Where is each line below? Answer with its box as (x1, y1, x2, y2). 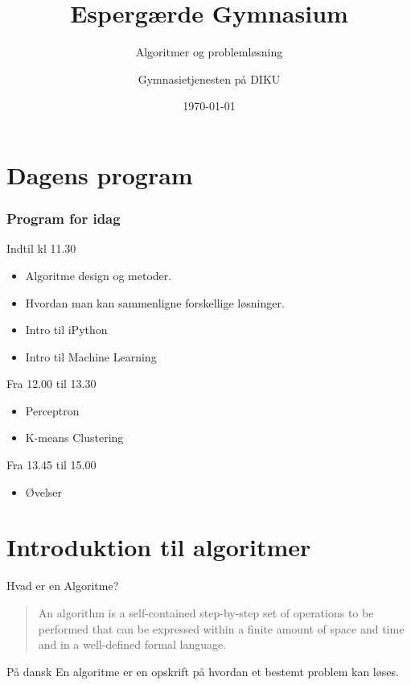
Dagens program (6, 158, 193, 191)
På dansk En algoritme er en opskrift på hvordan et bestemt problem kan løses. (6, 662, 399, 679)
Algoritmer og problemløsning (135, 43, 283, 60)
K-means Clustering (25, 429, 124, 446)
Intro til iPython (25, 321, 108, 338)
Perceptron (25, 402, 80, 419)
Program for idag (6, 208, 121, 229)
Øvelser (25, 483, 63, 500)
